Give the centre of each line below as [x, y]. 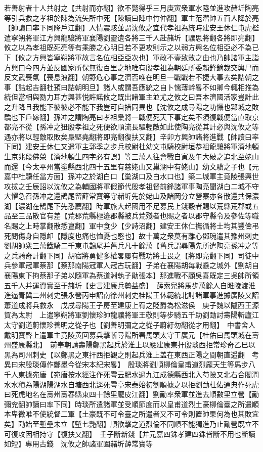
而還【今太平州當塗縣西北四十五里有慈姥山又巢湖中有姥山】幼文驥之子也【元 [131, 166]
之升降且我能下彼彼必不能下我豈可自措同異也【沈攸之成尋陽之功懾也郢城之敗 [131, 106]
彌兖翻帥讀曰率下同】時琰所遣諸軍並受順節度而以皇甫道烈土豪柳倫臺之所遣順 [131, 404]
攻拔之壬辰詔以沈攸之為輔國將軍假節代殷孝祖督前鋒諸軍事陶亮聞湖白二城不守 [131, 186]
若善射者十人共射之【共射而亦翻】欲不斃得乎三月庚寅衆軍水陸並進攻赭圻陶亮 [131, 8]
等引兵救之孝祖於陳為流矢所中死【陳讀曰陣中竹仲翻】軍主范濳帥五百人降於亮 [131, 17]
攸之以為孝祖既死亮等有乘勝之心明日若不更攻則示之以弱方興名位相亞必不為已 [131, 47]
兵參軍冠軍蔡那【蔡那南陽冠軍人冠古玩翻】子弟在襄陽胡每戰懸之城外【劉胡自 [131, 265]
